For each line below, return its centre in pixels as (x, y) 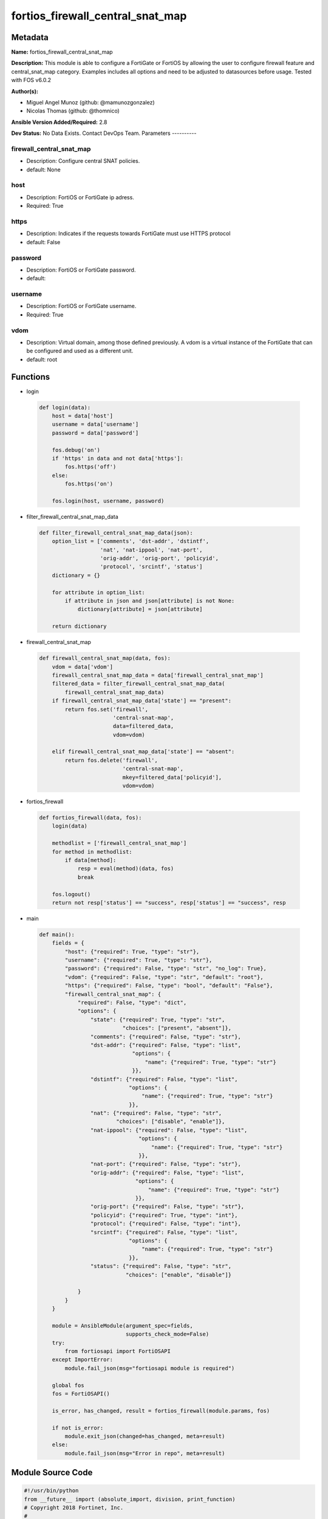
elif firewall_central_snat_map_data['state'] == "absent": (143, 752)
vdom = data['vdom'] (83, 667)
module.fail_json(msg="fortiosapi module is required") (150, 1368)
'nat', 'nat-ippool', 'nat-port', (151, 550)
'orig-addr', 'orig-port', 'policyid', (159, 558)
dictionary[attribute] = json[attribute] (140, 609)
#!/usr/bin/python (51, 1491)
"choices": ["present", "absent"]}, (177, 1028)
